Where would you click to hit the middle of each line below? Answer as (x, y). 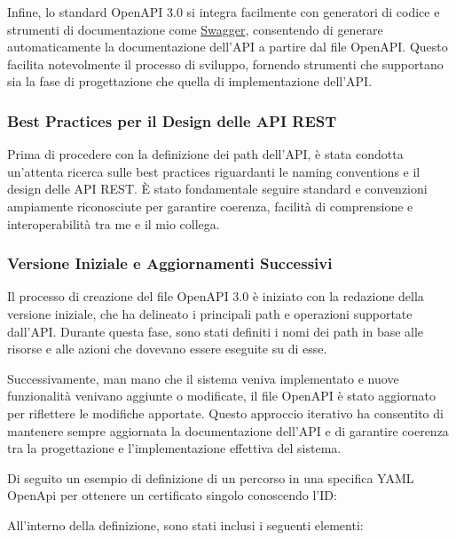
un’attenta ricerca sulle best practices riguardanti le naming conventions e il (214, 171)
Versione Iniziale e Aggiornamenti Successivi (170, 263)
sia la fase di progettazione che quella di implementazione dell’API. (190, 81)
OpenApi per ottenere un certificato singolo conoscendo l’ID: (172, 495)
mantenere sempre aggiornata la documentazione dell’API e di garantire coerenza (228, 430)
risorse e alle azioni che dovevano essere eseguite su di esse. (167, 349)
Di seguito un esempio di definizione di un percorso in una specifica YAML (211, 477)
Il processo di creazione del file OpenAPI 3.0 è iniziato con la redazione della (216, 296)
